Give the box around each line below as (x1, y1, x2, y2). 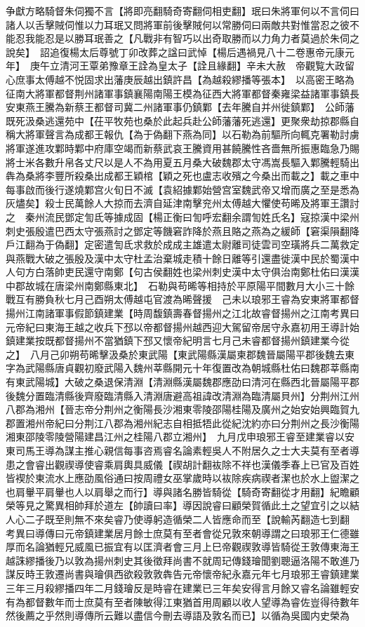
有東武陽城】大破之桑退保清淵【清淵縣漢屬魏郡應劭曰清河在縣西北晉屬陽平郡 (6, 375, 359, 389)
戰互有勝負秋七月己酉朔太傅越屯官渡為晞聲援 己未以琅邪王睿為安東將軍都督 (6, 292, 359, 306)
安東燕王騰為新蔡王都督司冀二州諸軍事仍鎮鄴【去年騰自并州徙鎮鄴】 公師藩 (6, 100, 354, 114)
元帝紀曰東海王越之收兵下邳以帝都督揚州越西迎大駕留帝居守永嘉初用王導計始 (6, 319, 359, 334)
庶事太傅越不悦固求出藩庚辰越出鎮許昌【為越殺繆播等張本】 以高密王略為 (15, 72, 354, 86)
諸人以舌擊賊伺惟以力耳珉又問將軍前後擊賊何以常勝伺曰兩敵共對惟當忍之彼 (6, 17, 350, 32)
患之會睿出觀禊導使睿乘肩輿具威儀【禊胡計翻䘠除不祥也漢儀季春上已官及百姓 (6, 457, 359, 471)
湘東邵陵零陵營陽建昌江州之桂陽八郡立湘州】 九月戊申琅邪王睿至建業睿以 (6, 429, 345, 444)
